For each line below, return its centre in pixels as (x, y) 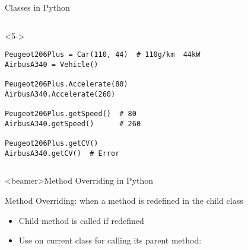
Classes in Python (37, 7)
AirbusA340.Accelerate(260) (60, 94)
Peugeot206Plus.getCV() (52, 144)
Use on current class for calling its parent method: (110, 240)
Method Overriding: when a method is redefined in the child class (124, 200)
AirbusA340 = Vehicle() (52, 64)
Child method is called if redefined (81, 220)
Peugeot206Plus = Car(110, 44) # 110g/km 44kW (103, 55)
